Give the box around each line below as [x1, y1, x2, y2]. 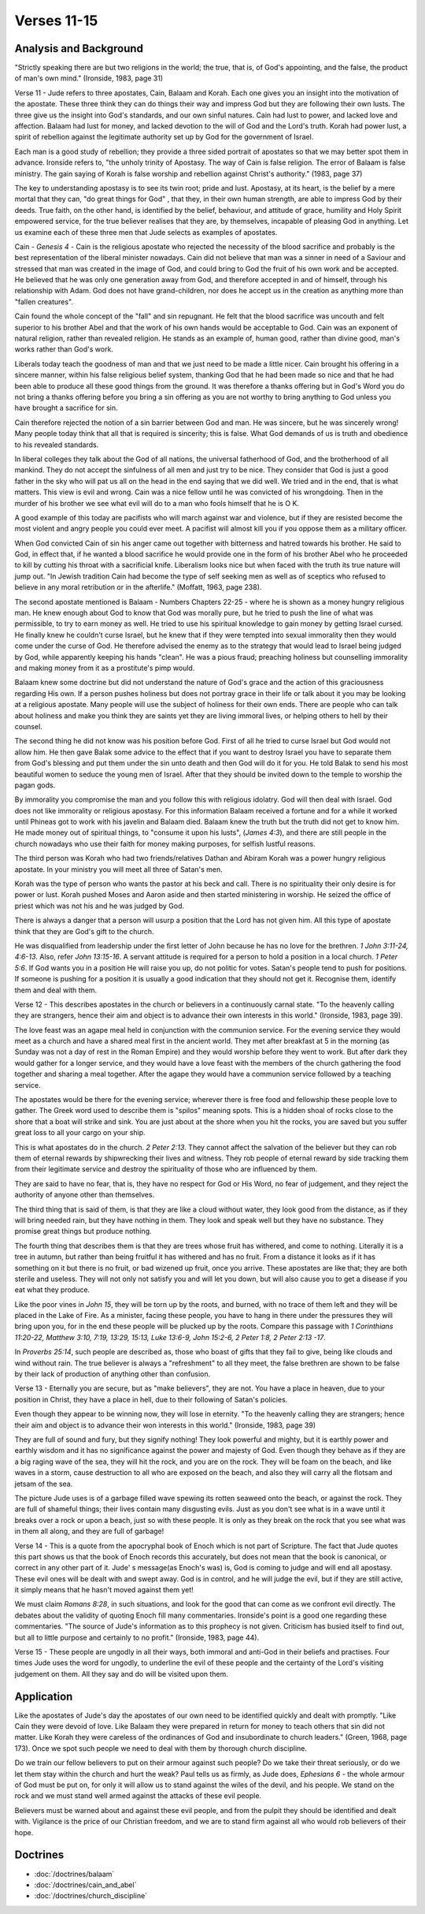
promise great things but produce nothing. [14, 1227, 153, 1236]
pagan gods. [14, 780, 56, 790]
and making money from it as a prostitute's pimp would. [14, 663, 195, 672]
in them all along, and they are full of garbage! [14, 1526, 164, 1536]
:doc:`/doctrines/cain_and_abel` [34, 1880, 137, 1890]
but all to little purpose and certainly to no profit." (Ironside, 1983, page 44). [14, 1633, 260, 1642]
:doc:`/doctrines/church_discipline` [34, 1891, 148, 1901]
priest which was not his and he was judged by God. [14, 901, 185, 910]
